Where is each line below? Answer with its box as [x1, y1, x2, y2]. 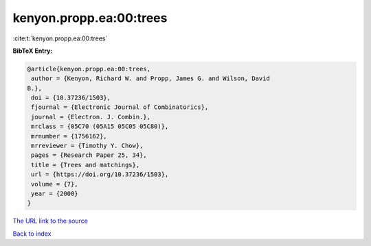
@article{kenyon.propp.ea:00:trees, [27, 65, 151, 73]
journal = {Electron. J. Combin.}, [31, 113, 151, 121]
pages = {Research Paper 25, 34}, [31, 151, 147, 159]
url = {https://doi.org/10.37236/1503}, [31, 171, 169, 178]
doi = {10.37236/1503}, [31, 94, 111, 102]
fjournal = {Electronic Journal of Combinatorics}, [31, 103, 209, 111]
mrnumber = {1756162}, [31, 132, 108, 140]
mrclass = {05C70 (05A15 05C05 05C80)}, [31, 123, 169, 130]
